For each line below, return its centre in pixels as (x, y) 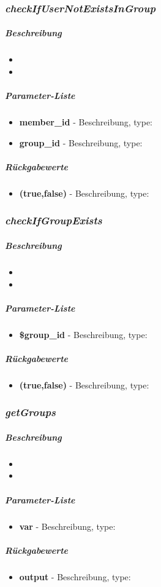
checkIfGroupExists (54, 220)
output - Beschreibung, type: (75, 576)
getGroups (31, 412)
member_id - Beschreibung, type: (86, 122)
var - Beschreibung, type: (67, 526)
